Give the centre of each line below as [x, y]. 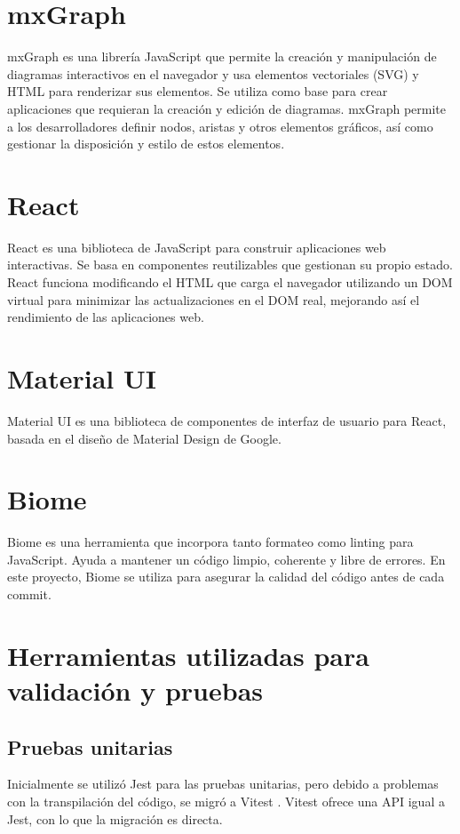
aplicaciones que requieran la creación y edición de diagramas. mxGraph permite [226, 108]
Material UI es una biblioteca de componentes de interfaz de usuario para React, [227, 420]
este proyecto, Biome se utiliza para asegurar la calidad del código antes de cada [226, 577]
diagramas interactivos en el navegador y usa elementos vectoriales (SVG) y [213, 73]
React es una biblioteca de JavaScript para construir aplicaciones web [197, 247]
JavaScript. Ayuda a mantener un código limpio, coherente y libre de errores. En [226, 559]
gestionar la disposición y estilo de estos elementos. [146, 144]
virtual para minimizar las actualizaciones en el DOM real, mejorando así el [214, 299]
